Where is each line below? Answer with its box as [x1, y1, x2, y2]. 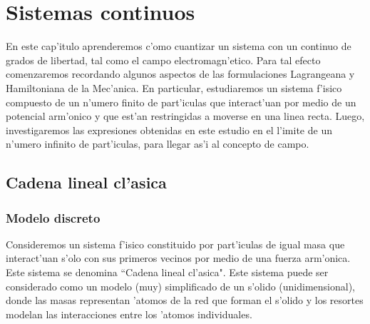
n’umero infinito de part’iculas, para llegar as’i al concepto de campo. [6, 136, 309, 151]
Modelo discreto [6, 208, 101, 226]
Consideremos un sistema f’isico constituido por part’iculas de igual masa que [6, 236, 345, 251]
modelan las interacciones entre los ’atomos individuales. [6, 306, 252, 321]
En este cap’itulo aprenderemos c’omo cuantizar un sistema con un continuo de [6, 39, 351, 54]
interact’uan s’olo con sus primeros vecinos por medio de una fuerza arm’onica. [6, 250, 351, 265]
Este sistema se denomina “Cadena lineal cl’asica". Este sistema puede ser [6, 265, 329, 280]
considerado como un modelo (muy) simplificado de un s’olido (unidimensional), [6, 278, 355, 293]
